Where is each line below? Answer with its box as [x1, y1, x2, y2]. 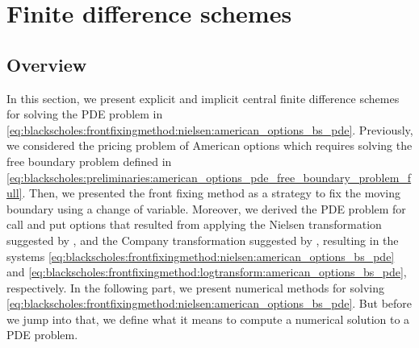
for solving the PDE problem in [6, 106, 163, 122]
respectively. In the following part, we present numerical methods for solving [6, 279, 384, 296]
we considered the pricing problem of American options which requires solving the [6, 137, 413, 154]
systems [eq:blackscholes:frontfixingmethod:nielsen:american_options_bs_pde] [6, 247, 395, 264]
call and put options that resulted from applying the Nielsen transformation [6, 216, 382, 233]
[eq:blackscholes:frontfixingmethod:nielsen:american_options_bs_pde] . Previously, [6, 121, 413, 138]
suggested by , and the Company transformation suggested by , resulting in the [6, 231, 399, 248]
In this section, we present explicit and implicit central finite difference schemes [6, 89, 400, 106]
